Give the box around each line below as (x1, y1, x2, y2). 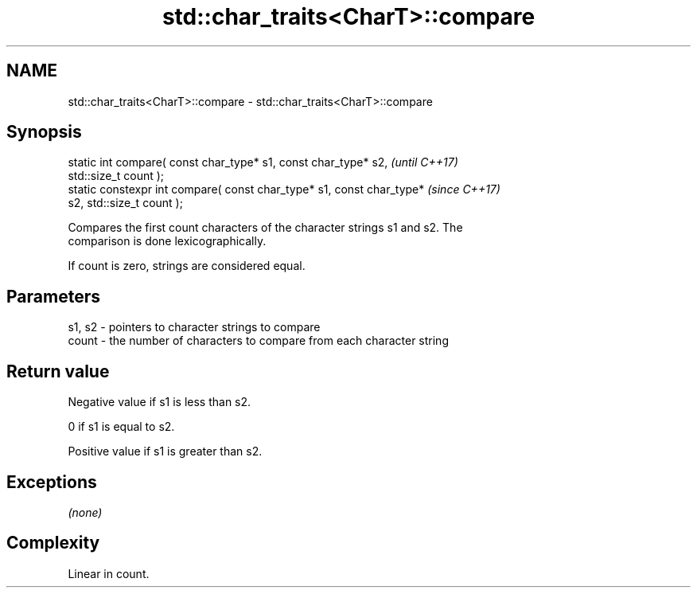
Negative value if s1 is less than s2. (68, 395, 251, 409)
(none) (68, 505, 103, 519)
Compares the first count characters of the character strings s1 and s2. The (68, 221, 463, 235)
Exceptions (6, 471, 97, 492)
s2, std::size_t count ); (68, 196, 183, 210)
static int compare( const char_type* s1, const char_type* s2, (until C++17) (68, 155, 458, 170)
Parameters (6, 286, 100, 307)
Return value (6, 361, 110, 381)
